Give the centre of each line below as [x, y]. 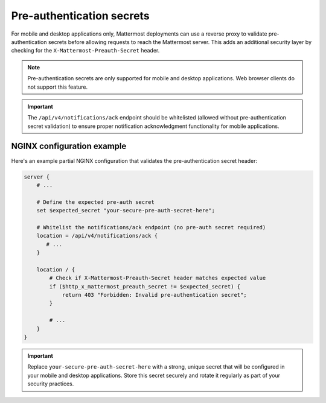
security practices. [51, 384]
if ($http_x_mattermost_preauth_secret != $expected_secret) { [145, 286]
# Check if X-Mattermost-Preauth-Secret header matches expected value [158, 278]
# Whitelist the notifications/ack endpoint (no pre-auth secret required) [151, 227]
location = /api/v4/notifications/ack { [97, 236]
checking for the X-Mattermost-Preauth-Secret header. [85, 51]
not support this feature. [57, 87]
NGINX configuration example [69, 146]
